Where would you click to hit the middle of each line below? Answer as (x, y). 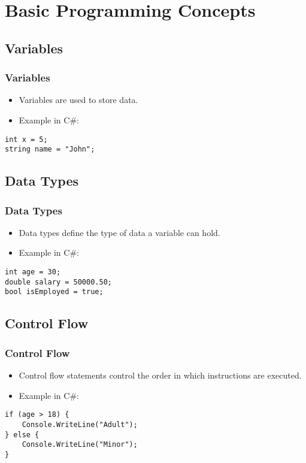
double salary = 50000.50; (58, 282)
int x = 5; (26, 139)
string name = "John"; (50, 149)
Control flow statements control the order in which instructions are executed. (160, 375)
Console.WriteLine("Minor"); (80, 445)
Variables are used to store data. (78, 100)
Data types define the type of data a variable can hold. (119, 232)
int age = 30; (33, 272)
